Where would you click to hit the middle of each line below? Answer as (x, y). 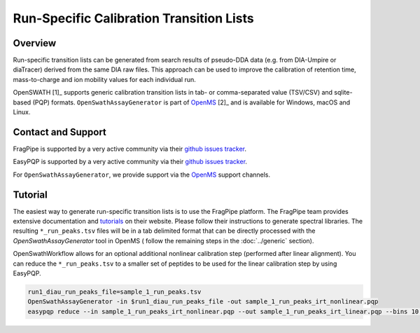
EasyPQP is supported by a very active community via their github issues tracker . (130, 162)
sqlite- (343, 93)
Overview (35, 43)
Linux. (22, 112)
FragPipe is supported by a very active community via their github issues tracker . (130, 149)
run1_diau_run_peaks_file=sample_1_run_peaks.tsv (114, 292)
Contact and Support (59, 132)
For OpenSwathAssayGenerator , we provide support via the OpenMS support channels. (142, 175)
